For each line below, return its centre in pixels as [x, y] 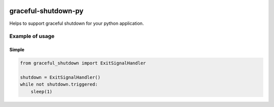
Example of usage [32, 37]
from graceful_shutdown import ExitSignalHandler [83, 63]
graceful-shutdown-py [46, 11]
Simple [17, 50]
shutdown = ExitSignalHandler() [60, 77]
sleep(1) [42, 92]
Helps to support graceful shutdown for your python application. [77, 23]
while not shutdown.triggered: [59, 84]
